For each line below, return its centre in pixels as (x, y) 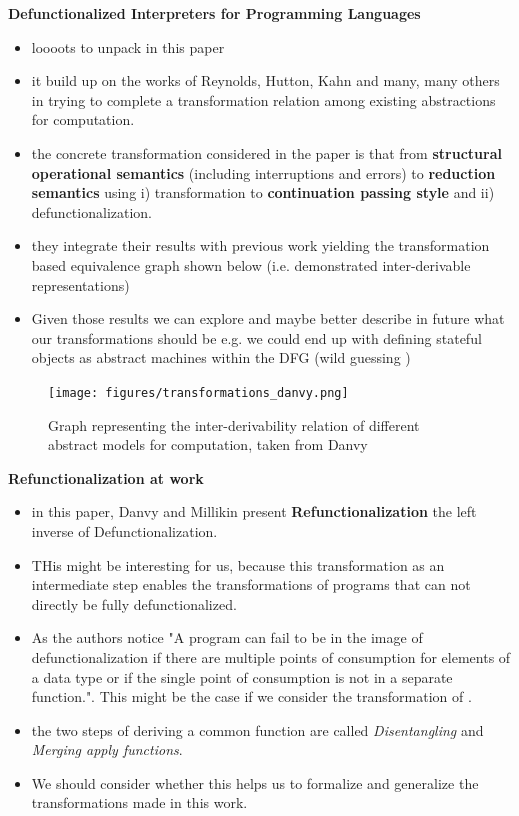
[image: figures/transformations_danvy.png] (198, 392)
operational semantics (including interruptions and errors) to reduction (263, 172)
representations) (80, 284)
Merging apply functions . (107, 749)
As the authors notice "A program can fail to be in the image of (227, 637)
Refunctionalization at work (106, 477)
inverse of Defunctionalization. (124, 530)
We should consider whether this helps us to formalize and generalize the (255, 782)
